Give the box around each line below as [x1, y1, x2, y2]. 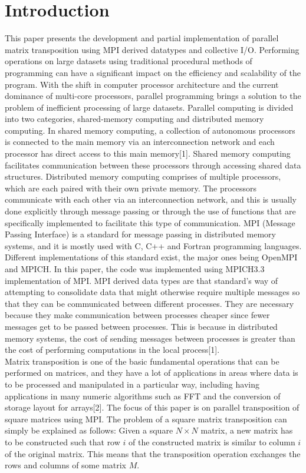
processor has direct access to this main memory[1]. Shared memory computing [5, 147, 291, 160]
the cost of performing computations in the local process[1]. [5, 343, 220, 356]
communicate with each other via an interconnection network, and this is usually [5, 193, 297, 206]
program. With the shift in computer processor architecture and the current [5, 78, 279, 90]
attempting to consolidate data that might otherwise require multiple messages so [5, 286, 300, 298]
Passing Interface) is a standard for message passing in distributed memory [5, 228, 276, 240]
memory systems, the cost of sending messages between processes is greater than [5, 332, 295, 344]
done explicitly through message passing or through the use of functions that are [5, 205, 296, 217]
